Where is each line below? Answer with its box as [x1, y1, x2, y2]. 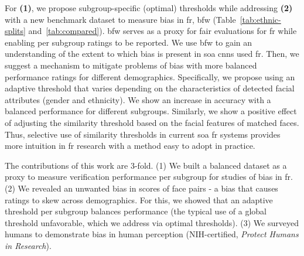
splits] [5, 25, 26, 37]
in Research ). [5, 239, 52, 251]
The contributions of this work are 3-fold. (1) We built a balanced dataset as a [5, 159, 287, 171]
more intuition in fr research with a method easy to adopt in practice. [5, 139, 255, 152]
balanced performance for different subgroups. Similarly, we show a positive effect [5, 105, 297, 117]
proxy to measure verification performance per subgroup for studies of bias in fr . [5, 170, 293, 183]
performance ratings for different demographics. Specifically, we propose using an [5, 70, 295, 83]
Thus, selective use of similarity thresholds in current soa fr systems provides [5, 128, 281, 140]
